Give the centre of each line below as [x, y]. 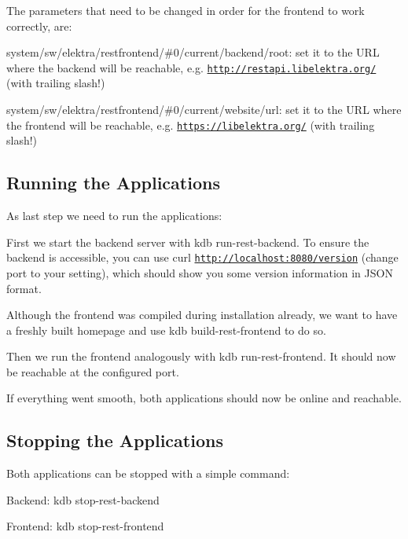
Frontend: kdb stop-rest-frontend [85, 526]
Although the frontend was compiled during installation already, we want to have [202, 315]
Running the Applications [113, 183]
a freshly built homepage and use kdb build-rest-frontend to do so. [166, 330]
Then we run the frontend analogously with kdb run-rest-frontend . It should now [201, 356]
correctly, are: [39, 26]
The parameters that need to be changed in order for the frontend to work [186, 10]
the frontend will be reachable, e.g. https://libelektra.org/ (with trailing [191, 125]
